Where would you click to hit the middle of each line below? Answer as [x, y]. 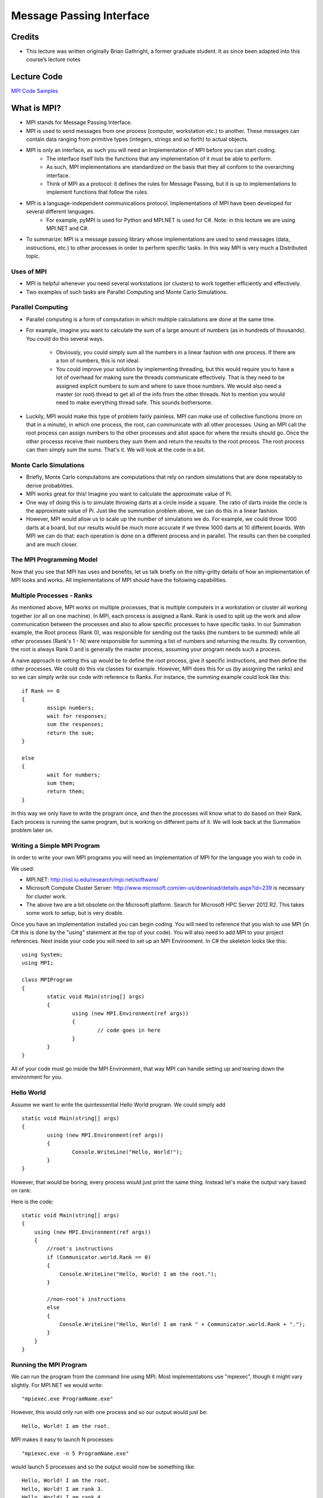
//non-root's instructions [86, 1299]
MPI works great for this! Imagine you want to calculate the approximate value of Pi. [129, 494]
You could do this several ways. [65, 339]
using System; [42, 955]
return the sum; [71, 733]
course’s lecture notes [53, 59]
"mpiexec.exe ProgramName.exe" [68, 1399]
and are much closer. [52, 544]
